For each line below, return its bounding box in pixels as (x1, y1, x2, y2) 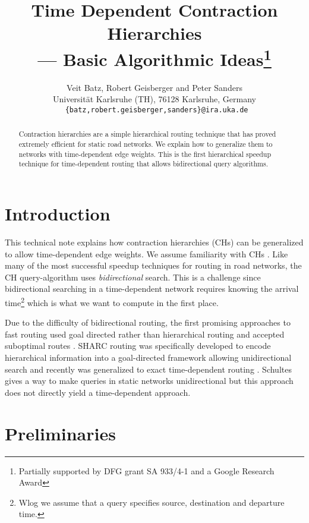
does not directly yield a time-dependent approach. (5, 386, 191, 398)
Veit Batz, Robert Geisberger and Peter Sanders (67, 81, 242, 93)
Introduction (5, 201, 111, 226)
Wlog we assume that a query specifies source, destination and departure (18, 496, 285, 508)
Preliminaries (5, 421, 116, 445)
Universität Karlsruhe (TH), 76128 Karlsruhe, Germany (52, 93, 257, 105)
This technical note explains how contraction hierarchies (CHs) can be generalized (5, 236, 304, 248)
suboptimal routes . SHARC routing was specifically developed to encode (5, 339, 271, 352)
